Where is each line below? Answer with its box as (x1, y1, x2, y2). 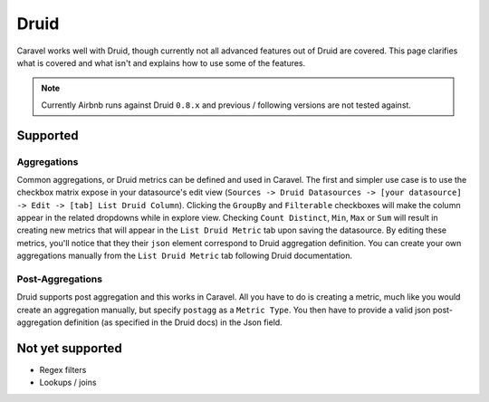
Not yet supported (16, 340, 122, 356)
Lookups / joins (39, 377, 97, 388)
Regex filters (39, 365, 87, 376)
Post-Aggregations (16, 273, 103, 285)
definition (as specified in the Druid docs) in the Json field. (63, 317, 283, 328)
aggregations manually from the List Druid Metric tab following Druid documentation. (16, 250, 353, 262)
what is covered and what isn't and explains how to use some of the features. (16, 57, 306, 68)
